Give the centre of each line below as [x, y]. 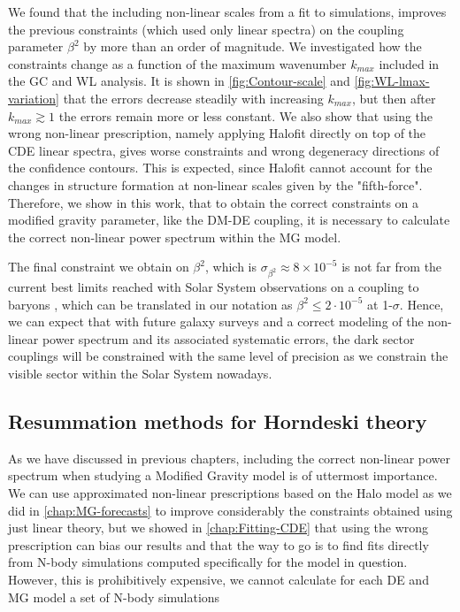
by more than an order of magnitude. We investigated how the [253, 46]
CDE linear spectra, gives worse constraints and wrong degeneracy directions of [224, 150]
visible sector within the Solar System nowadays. [140, 374]
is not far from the [392, 267]
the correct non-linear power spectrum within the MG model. [175, 237]
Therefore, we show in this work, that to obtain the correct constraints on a [214, 202]
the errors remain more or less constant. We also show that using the [246, 115]
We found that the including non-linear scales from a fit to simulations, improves [227, 11]
